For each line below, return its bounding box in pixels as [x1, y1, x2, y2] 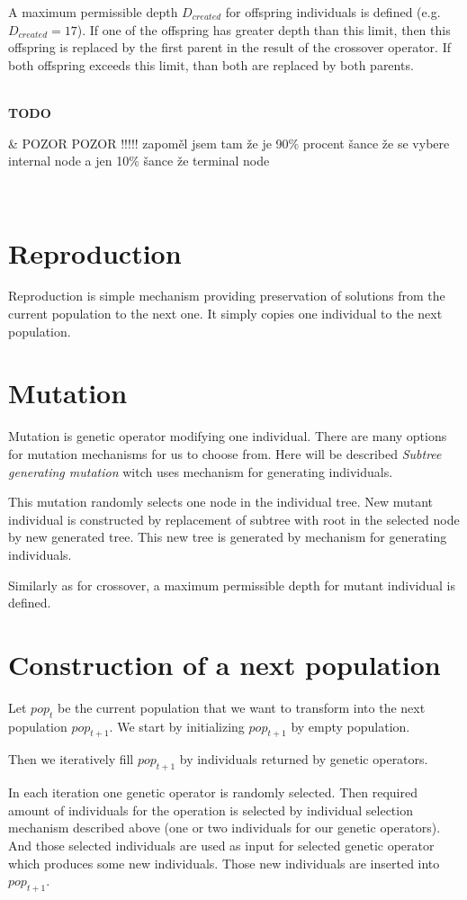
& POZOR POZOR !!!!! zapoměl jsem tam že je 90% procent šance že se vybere [8, 133, 450, 152]
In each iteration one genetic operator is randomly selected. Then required [8, 783, 418, 802]
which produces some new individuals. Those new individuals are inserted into [8, 853, 440, 872]
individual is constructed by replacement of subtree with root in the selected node [8, 509, 460, 528]
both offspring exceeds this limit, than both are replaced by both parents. [8, 55, 414, 74]
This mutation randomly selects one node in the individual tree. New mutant [8, 492, 434, 511]
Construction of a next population [8, 645, 441, 682]
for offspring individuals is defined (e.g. [225, 3, 441, 21]
